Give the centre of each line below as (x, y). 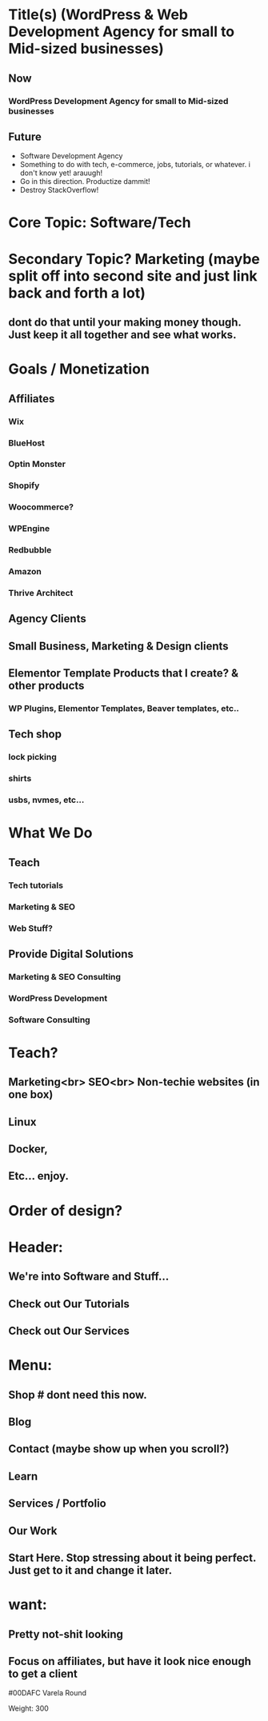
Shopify (24, 485)
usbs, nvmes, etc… (46, 800)
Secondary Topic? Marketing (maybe (134, 259)
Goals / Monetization (79, 369)
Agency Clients (47, 619)
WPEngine (29, 529)
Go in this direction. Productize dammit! (85, 182)
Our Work (33, 1530)
